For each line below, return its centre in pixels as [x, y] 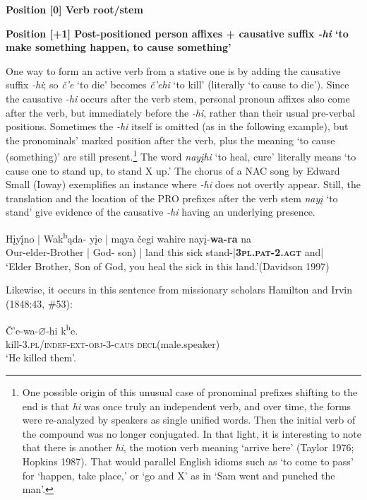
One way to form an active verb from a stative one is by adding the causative [173, 70]
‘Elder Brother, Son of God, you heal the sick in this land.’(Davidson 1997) [168, 266]
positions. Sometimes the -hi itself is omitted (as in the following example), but [177, 126]
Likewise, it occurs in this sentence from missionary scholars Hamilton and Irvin [179, 290]
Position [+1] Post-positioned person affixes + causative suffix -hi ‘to [177, 33]
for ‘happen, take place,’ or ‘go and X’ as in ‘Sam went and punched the [179, 475]
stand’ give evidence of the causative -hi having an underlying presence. [161, 212]
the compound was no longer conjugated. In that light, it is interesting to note [192, 433]
